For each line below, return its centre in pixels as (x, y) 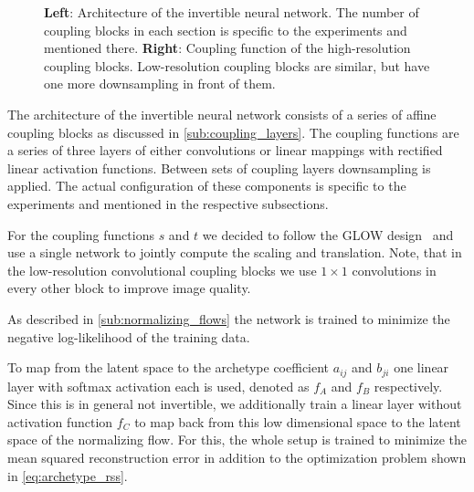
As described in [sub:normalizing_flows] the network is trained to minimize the (229, 318)
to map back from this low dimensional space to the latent (298, 421)
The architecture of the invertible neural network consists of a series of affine (222, 114)
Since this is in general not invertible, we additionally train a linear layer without (235, 404)
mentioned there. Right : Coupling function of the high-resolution (227, 48)
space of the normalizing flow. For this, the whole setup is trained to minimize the (237, 440)
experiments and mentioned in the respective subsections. (168, 203)
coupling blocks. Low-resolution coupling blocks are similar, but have (237, 65)
